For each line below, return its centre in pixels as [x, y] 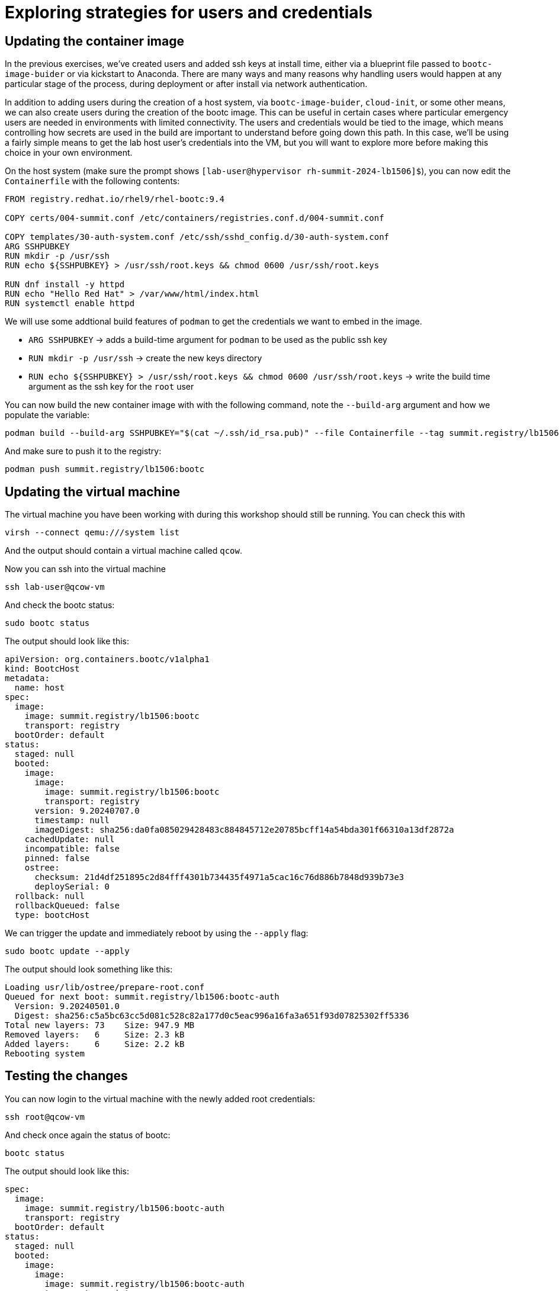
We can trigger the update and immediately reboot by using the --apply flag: [157, 933]
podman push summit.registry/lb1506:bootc [105, 469]
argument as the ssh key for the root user [111, 387]
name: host [40, 688]
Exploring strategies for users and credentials [189, 12]
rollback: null [49, 896]
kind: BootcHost [42, 669]
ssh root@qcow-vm [45, 1117]
